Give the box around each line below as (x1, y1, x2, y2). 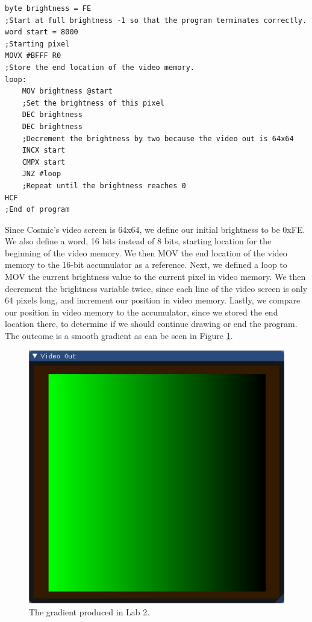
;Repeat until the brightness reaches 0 (22, 181, 186, 190)
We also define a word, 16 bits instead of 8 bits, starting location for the (5, 235, 272, 247)
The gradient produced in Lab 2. (29, 605, 150, 618)
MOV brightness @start (22, 87, 113, 96)
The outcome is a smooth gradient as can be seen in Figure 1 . (5, 329, 233, 342)
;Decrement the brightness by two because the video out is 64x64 (22, 134, 294, 143)
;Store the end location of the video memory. (5, 63, 195, 72)
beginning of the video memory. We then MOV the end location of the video (5, 246, 287, 259)
